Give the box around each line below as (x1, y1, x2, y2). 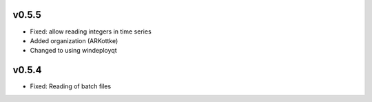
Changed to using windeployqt (30, 47, 117, 55)
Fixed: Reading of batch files (30, 82, 112, 90)
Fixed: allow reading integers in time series (30, 27, 152, 36)
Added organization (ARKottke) (30, 36, 118, 44)
